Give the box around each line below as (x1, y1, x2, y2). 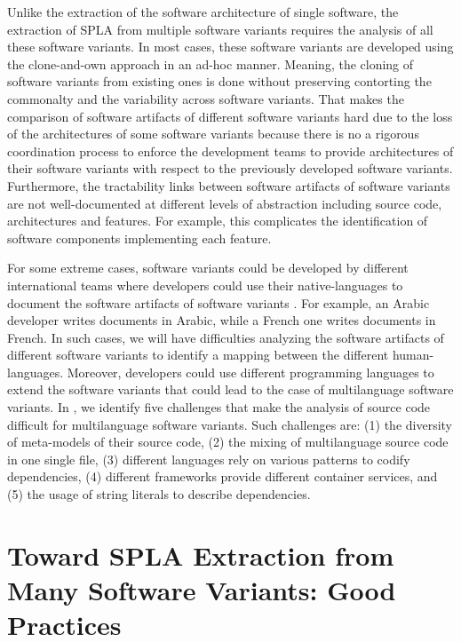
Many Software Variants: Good (7, 572, 396, 607)
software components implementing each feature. (7, 228, 272, 247)
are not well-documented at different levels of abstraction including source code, (7, 194, 442, 212)
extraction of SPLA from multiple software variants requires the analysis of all (7, 20, 433, 38)
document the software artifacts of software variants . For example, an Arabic (7, 293, 430, 312)
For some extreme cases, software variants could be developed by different (7, 258, 409, 277)
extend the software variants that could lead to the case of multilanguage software (7, 380, 454, 399)
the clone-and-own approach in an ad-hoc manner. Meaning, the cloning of (7, 54, 414, 73)
